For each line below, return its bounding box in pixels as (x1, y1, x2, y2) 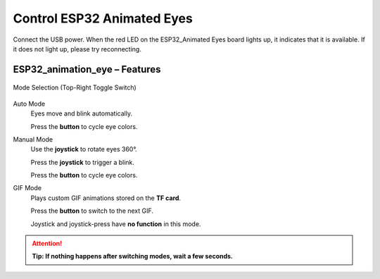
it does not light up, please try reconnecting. (13, 44, 142, 53)
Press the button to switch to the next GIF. (30, 206, 154, 215)
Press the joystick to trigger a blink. (30, 158, 135, 166)
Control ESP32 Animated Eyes (13, 11, 193, 26)
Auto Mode (13, 99, 46, 108)
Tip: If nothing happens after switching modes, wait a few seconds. (32, 252, 234, 261)
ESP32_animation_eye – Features (13, 63, 161, 75)
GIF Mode (13, 184, 42, 192)
